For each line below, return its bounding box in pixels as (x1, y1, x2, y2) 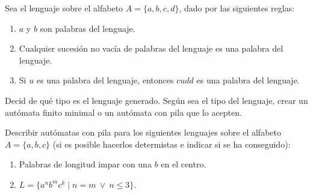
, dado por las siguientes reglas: (179, 2, 295, 14)
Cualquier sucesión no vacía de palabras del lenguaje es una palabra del (19, 42, 284, 55)
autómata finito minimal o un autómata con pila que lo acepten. (5, 106, 242, 118)
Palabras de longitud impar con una (19, 158, 152, 170)
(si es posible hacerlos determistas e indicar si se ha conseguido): (52, 137, 291, 150)
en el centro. (161, 158, 206, 170)
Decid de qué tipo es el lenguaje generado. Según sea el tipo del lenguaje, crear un (5, 94, 308, 106)
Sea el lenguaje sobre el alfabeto (5, 2, 123, 14)
